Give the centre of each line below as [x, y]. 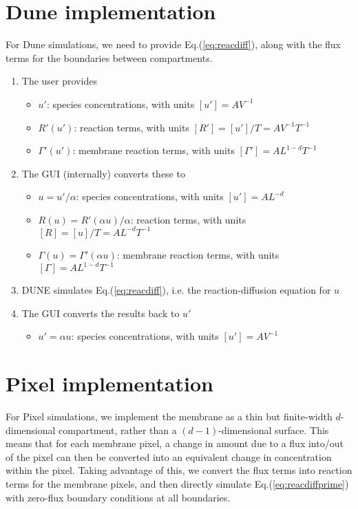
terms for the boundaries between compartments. [109, 57]
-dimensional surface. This [274, 430]
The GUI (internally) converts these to [103, 173]
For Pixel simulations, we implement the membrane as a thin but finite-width [169, 416]
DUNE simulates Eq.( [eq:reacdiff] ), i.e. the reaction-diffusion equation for [176, 290]
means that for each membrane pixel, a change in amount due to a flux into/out [175, 443]
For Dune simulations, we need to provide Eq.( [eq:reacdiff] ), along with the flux [173, 44]
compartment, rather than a [118, 430]
